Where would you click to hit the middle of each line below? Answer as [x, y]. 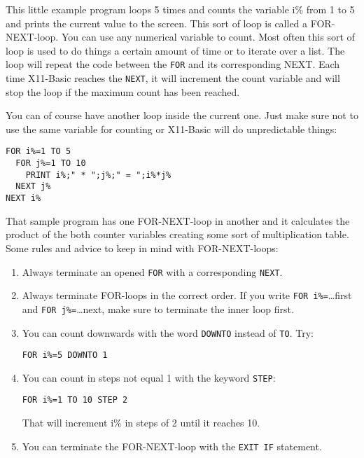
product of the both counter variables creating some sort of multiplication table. [177, 234]
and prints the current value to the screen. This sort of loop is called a [157, 23]
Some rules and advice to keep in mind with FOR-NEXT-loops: [142, 248]
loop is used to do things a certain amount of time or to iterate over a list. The [175, 50]
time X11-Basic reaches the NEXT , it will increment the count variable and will [173, 78]
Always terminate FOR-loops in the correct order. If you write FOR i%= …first [187, 295]
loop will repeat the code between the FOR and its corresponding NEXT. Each [173, 64]
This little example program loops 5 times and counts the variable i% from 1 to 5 [180, 9]
